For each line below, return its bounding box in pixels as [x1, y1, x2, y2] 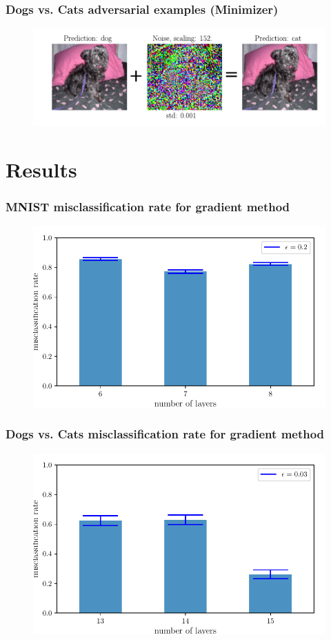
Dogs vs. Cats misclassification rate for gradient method [6, 425, 325, 443]
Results [6, 155, 77, 184]
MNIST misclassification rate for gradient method [6, 198, 290, 215]
